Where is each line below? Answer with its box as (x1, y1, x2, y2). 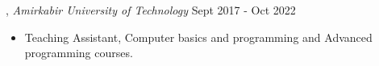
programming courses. (24, 44, 133, 61)
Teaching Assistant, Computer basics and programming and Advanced (24, 28, 373, 45)
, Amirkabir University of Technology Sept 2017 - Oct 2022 (6, 2, 296, 18)
